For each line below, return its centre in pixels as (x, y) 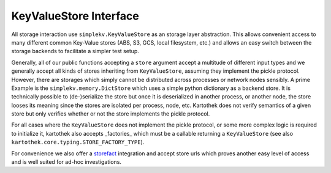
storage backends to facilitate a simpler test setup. (75, 51)
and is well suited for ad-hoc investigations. (67, 162)
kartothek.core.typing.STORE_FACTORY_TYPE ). (78, 142)
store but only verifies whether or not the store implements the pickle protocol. (111, 114)
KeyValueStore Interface (75, 16)
